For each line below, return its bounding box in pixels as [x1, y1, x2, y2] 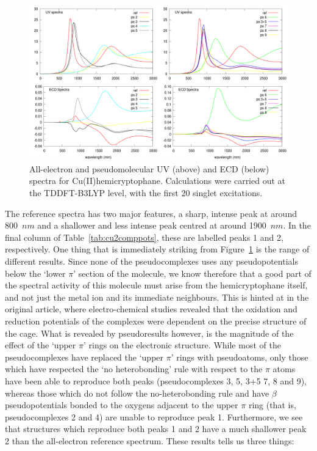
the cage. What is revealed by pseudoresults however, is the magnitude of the [5, 326, 294, 339]
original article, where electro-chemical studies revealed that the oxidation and [5, 302, 297, 315]
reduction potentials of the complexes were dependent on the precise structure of [5, 314, 307, 327]
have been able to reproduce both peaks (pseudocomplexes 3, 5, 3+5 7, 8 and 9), [5, 374, 307, 387]
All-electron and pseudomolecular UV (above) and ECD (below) [29, 162, 269, 175]
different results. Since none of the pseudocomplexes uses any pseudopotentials [5, 254, 298, 267]
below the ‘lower [5, 266, 66, 279]
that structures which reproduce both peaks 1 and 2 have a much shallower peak [5, 422, 307, 435]
